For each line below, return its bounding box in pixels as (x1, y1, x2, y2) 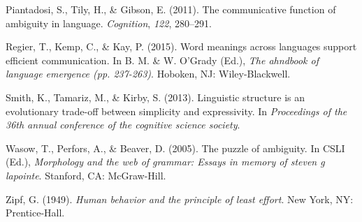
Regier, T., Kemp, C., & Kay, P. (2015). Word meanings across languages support (6, 39, 357, 54)
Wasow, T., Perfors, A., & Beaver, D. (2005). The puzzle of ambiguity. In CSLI (6, 140, 345, 155)
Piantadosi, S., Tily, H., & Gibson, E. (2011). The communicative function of (6, 2, 336, 16)
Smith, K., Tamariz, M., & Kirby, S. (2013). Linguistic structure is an (6, 89, 305, 104)
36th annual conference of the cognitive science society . (6, 117, 240, 132)
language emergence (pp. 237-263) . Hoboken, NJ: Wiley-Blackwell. (6, 66, 291, 81)
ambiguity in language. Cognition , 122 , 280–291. (6, 15, 212, 30)
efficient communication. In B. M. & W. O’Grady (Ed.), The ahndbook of (6, 52, 319, 67)
